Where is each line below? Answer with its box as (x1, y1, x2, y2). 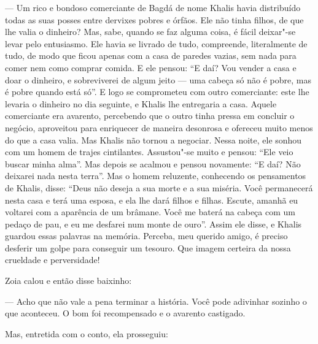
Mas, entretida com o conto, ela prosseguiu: (5, 327, 168, 340)
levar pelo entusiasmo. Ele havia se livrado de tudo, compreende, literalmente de (5, 37, 308, 50)
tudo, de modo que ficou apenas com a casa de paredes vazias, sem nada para (5, 49, 297, 62)
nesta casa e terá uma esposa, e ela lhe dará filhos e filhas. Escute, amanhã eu (5, 193, 298, 206)
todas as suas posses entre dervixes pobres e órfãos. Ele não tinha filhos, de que (5, 13, 304, 26)
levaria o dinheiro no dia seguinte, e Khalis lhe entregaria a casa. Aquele (5, 97, 277, 110)
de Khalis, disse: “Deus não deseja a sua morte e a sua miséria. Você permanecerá (5, 181, 313, 194)
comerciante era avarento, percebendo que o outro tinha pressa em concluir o (5, 109, 295, 122)
